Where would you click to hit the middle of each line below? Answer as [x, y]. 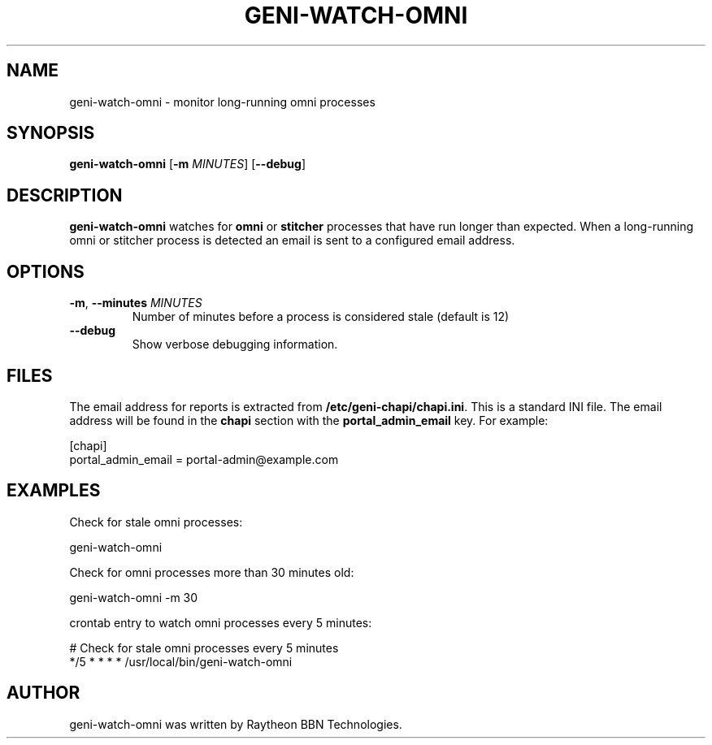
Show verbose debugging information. [235, 344]
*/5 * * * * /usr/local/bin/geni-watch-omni [181, 661]
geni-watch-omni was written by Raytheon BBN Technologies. [236, 724]
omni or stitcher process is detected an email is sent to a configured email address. [292, 240]
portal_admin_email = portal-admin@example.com [204, 459]
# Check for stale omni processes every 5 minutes [204, 648]
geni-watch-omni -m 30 [134, 597]
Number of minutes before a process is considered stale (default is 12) [321, 317]
